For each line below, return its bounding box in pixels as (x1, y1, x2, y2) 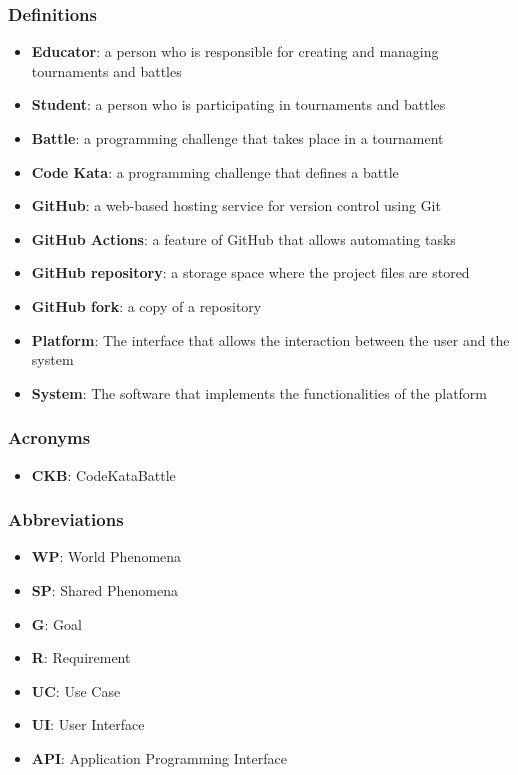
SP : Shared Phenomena (31, 579, 179, 600)
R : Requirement (31, 647, 131, 668)
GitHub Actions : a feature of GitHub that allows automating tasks (31, 228, 456, 249)
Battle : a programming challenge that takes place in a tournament (31, 128, 444, 148)
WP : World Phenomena (31, 546, 182, 567)
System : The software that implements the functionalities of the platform (31, 382, 488, 403)
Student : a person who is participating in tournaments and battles (31, 94, 446, 115)
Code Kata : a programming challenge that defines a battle (31, 161, 399, 182)
